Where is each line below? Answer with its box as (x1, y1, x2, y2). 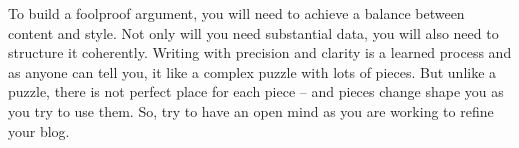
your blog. (8, 120, 70, 141)
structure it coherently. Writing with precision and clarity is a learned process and (8, 42, 512, 63)
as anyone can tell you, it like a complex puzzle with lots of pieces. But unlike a (8, 61, 497, 82)
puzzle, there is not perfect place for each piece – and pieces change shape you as (8, 81, 504, 102)
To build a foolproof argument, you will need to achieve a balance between (8, 3, 465, 23)
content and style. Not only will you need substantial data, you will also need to (8, 22, 499, 43)
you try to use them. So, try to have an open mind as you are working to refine (8, 100, 494, 121)
